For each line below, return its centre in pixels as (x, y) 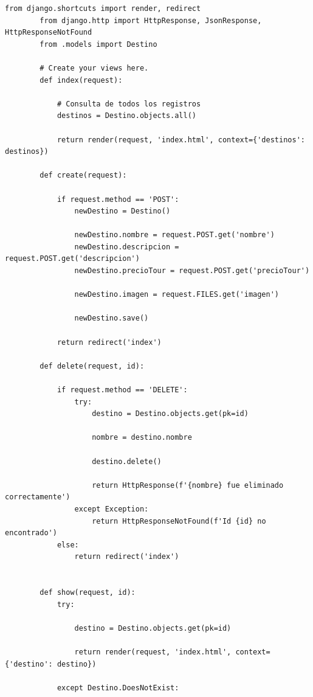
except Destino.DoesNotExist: (118, 688)
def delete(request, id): (92, 366)
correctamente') (38, 497)
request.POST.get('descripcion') (72, 259)
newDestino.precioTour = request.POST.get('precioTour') (192, 271)
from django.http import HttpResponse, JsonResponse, (151, 20)
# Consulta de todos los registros (129, 104)
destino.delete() (127, 461)
